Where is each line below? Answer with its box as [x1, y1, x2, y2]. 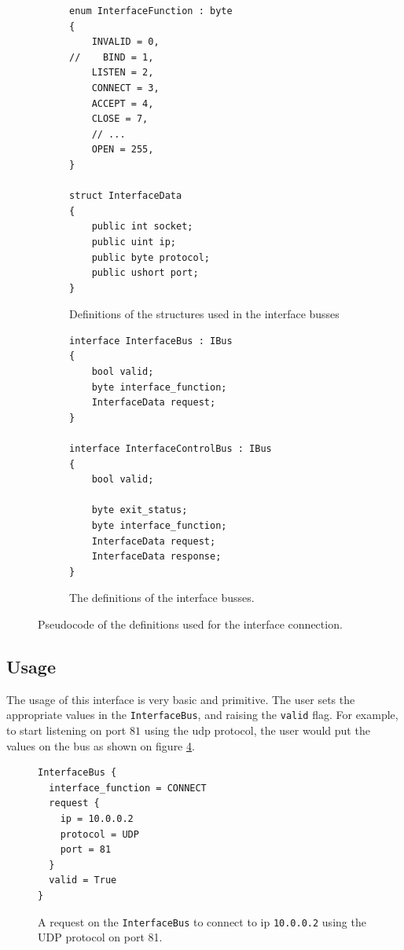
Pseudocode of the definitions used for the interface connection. [38, 615, 343, 632]
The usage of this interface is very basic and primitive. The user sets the [6, 691, 355, 707]
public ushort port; [91, 267, 199, 279]
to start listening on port [6, 722, 127, 739]
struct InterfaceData [69, 190, 182, 202]
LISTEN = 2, [91, 67, 154, 79]
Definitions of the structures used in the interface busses [69, 306, 340, 322]
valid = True [49, 875, 117, 886]
